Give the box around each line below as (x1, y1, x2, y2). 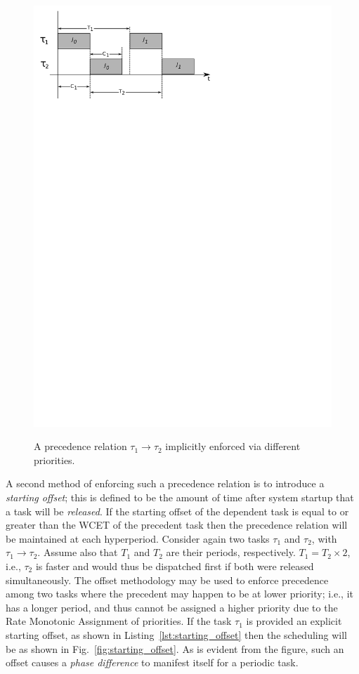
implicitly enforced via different (165, 439, 301, 454)
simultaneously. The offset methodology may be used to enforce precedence (6, 572, 329, 587)
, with (311, 531, 337, 546)
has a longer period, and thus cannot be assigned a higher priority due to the (6, 600, 338, 614)
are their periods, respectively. (166, 545, 296, 560)
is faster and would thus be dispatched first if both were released (35, 559, 314, 574)
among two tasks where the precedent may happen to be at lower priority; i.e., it (6, 586, 353, 601)
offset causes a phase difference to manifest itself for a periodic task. (6, 655, 299, 670)
